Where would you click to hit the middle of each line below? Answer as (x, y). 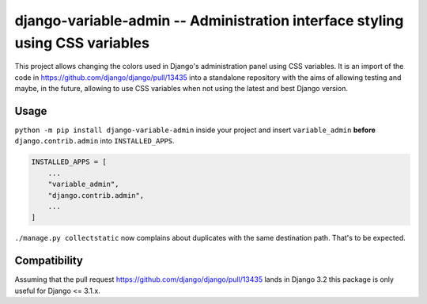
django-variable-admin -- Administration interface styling (209, 21)
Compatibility (49, 261)
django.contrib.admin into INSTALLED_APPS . (95, 141)
